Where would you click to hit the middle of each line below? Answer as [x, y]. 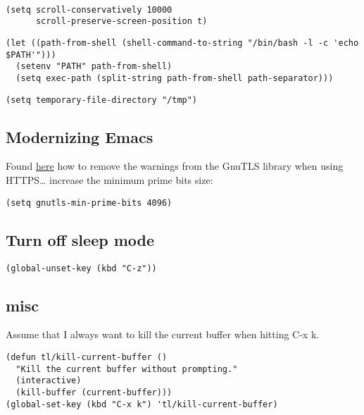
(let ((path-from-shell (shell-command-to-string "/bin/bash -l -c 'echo [182, 43]
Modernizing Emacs [80, 136]
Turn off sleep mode [80, 239]
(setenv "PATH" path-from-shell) [94, 67]
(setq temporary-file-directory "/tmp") [102, 100]
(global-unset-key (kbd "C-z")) [81, 268]
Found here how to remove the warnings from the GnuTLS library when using [175, 166]
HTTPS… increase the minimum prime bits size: [109, 180]
